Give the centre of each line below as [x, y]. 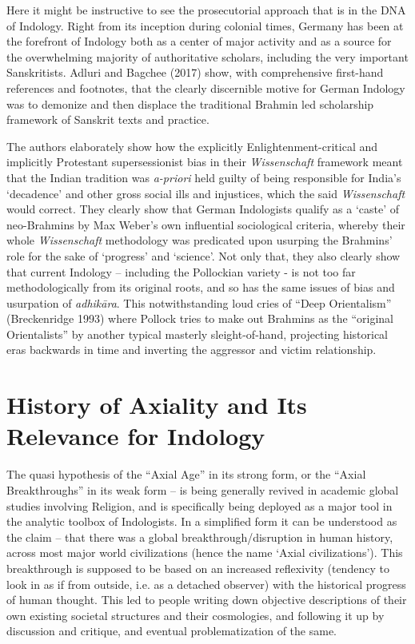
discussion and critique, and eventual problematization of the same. [172, 631]
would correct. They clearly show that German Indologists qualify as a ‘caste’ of [203, 209]
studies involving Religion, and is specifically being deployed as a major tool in [200, 505]
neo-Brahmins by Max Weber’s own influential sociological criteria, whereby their [206, 224]
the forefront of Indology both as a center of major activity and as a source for [199, 41]
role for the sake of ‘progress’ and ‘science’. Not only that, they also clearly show [204, 255]
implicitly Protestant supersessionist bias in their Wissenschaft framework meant [205, 162]
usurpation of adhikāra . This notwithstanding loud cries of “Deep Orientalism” [199, 302]
